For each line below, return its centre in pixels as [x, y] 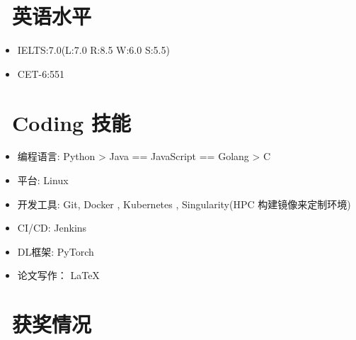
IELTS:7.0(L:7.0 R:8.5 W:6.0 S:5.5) [93, 50]
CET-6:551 [41, 73]
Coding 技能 [71, 122]
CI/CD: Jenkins [52, 228]
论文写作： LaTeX [58, 275]
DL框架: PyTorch [56, 251]
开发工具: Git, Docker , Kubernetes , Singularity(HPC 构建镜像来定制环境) [184, 204]
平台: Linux [43, 180]
